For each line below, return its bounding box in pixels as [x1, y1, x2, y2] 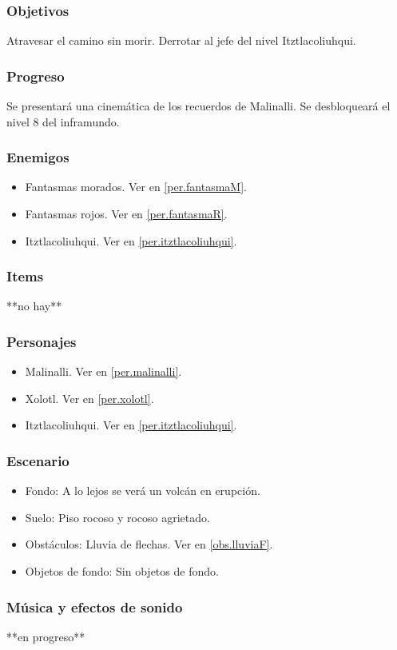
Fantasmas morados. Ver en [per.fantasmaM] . [25, 178, 247, 195]
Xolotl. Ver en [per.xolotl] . [25, 389, 154, 406]
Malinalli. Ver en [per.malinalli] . [25, 363, 182, 380]
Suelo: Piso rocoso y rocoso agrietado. [25, 508, 210, 525]
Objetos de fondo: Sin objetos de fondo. [25, 563, 219, 580]
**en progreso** [6, 628, 85, 644]
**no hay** [6, 297, 62, 314]
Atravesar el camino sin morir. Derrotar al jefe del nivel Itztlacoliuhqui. [6, 32, 356, 49]
